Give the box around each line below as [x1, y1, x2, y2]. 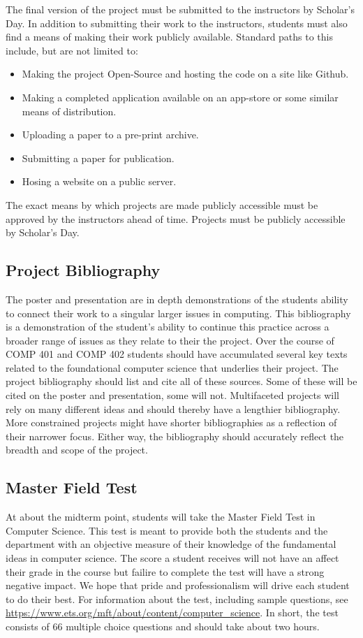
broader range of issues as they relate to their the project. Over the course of [6, 333, 334, 347]
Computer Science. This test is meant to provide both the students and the [6, 523, 328, 537]
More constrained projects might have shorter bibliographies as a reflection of [6, 415, 337, 430]
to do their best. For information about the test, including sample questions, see [6, 591, 348, 606]
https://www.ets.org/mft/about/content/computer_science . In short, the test [6, 605, 339, 620]
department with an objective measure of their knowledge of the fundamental [6, 537, 336, 551]
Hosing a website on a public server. [22, 174, 177, 189]
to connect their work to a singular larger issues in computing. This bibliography [6, 305, 351, 320]
